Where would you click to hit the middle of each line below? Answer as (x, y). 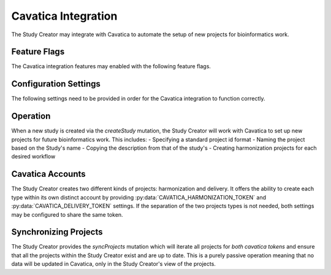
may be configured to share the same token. (67, 214)
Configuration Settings (56, 84)
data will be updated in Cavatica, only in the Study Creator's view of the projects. (113, 264)
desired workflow (33, 157)
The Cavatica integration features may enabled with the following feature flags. (111, 66)
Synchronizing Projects (57, 232)
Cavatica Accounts (48, 174)
